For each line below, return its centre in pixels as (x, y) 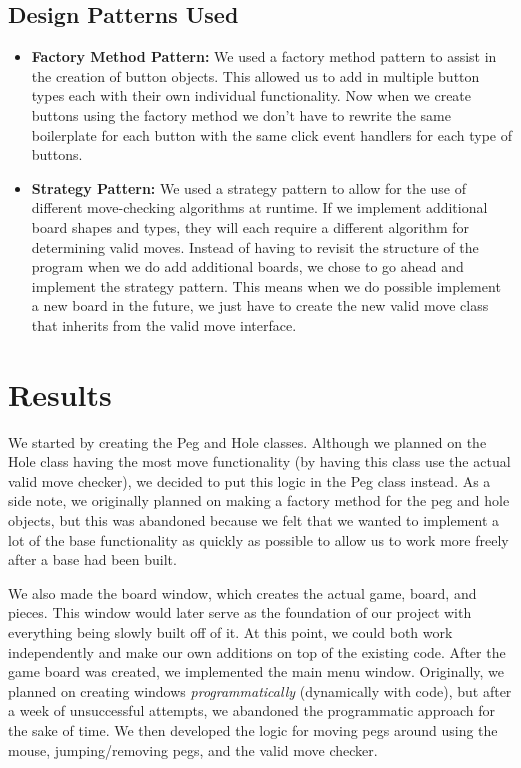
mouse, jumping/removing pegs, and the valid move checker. (193, 749)
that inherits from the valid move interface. (164, 324)
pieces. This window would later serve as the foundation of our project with (240, 612)
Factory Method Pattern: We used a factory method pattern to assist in (264, 56)
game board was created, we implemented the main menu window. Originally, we (256, 671)
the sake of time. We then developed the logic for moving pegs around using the (253, 729)
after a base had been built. (92, 559)
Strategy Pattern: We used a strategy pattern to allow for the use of (249, 187)
